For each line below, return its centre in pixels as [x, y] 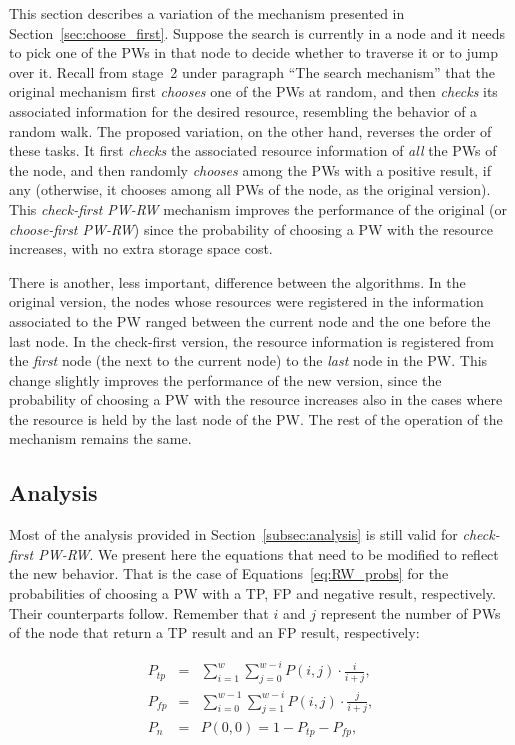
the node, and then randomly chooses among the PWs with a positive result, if [250, 169]
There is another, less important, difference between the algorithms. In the [237, 281]
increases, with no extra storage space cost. [141, 248]
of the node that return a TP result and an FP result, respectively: [214, 632]
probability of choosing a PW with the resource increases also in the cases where [256, 399]
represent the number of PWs [410, 612]
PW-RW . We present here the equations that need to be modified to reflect [268, 553]
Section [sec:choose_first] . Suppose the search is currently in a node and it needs [257, 32]
